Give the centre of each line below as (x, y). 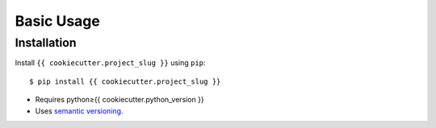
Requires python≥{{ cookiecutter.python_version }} (120, 100)
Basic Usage (57, 21)
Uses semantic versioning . (79, 111)
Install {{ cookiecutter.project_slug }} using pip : (110, 63)
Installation (46, 43)
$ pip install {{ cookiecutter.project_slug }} (125, 81)
